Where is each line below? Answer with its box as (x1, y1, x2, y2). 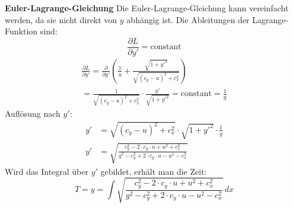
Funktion (5, 25, 38, 37)
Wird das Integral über (5, 165, 88, 177)
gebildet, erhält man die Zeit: (100, 165, 207, 177)
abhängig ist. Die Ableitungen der (126, 13, 250, 25)
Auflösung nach (5, 107, 60, 119)
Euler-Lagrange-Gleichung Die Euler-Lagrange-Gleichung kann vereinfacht (5, 2, 289, 14)
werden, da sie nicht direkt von (5, 13, 117, 25)
